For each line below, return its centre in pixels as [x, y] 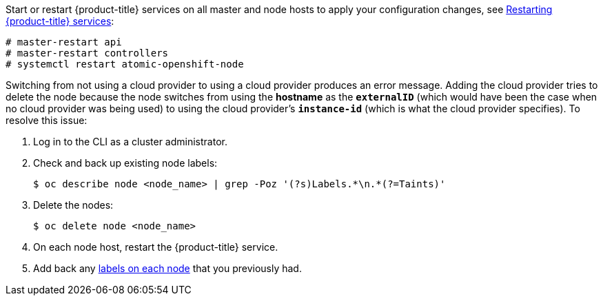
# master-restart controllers [87, 53]
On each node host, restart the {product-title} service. [156, 247]
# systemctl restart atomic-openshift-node [125, 64]
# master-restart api [64, 42]
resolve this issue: [47, 120]
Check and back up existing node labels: [125, 163]
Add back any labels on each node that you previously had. [167, 268]
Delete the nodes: [73, 205]
